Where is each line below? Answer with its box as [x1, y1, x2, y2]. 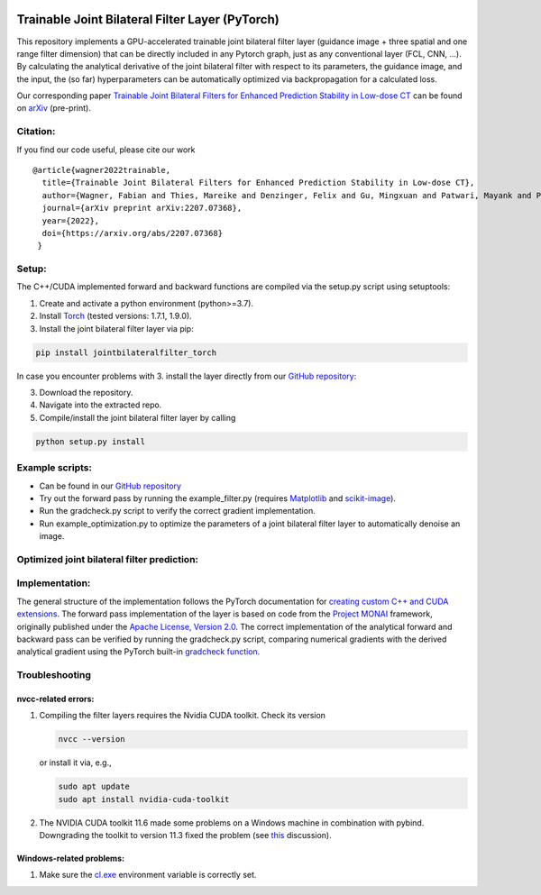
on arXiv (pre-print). [16, 103, 92, 114]
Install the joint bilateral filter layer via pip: [39, 323, 194, 333]
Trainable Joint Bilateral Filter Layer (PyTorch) [16, 12, 280, 27]
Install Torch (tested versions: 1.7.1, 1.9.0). [39, 311, 193, 322]
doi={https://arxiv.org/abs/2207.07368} [41, 228, 224, 238]
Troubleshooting [16, 669, 92, 681]
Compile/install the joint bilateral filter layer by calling [39, 412, 236, 423]
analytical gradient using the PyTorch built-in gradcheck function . [16, 646, 261, 657]
